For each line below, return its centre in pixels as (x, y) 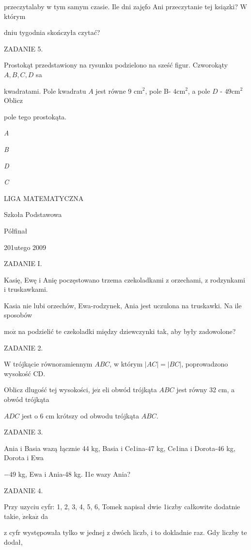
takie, (12, 516)
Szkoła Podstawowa (33, 214)
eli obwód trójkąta (130, 390)
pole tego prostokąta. (35, 116)
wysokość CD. (25, 373)
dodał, (13, 542)
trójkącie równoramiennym (53, 364)
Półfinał (16, 230)
